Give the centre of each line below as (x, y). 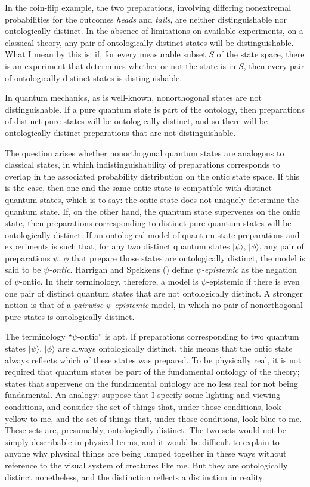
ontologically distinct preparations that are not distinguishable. (120, 132)
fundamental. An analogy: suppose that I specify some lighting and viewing (142, 395)
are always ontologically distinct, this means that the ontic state (175, 348)
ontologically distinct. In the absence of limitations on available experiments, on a (154, 31)
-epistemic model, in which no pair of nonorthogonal (207, 305)
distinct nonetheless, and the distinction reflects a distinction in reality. (135, 477)
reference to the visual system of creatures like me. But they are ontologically (146, 465)
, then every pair (274, 65)
